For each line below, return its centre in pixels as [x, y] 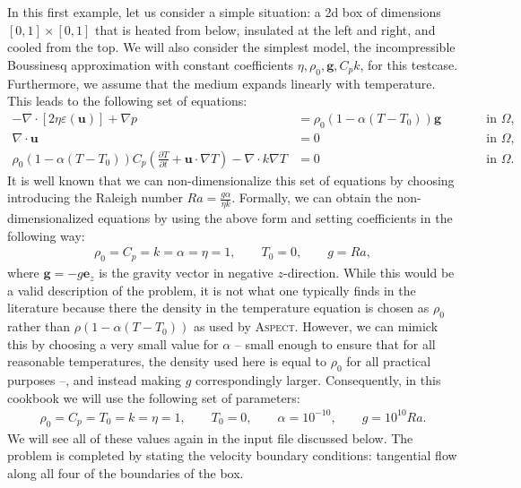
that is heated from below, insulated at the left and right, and [265, 29]
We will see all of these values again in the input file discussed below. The [210, 437]
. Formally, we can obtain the [312, 197]
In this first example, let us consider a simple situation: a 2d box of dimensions [224, 12]
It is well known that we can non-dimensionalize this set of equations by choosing [231, 180]
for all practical [389, 361]
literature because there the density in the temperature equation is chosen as [218, 308]
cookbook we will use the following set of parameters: [154, 397]
